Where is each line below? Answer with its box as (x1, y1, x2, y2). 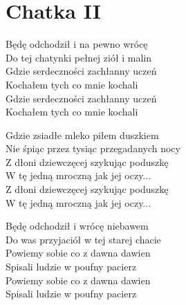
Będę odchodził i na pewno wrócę (6, 37, 148, 51)
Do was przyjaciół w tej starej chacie (6, 232, 161, 246)
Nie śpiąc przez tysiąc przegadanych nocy (6, 141, 180, 156)
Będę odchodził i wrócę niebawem (6, 219, 149, 233)
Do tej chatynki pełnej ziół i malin (6, 50, 152, 64)
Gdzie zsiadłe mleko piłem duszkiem (6, 127, 159, 142)
